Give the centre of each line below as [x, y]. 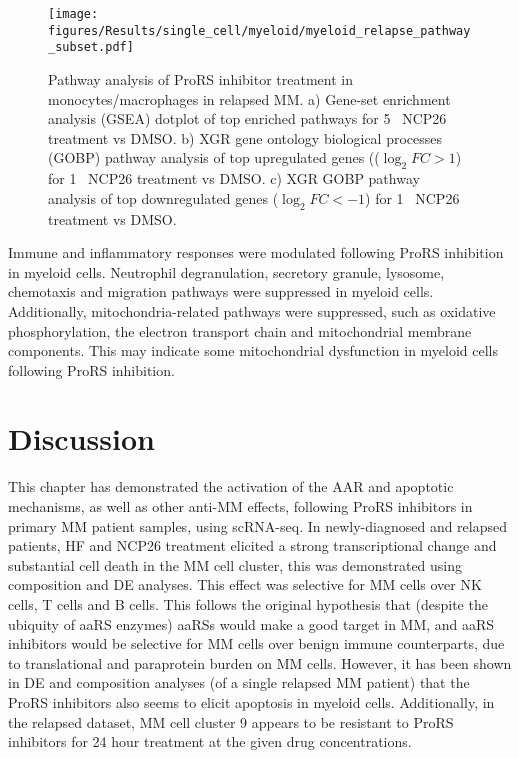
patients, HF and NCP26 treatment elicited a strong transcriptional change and [252, 545]
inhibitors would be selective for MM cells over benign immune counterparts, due [256, 643]
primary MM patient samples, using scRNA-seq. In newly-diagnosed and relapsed [258, 525]
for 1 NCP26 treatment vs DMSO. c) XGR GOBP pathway [234, 178]
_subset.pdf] [91, 47]
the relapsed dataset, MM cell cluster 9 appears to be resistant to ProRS [231, 721]
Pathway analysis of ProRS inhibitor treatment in [201, 78]
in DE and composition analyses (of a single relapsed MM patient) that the [239, 682]
